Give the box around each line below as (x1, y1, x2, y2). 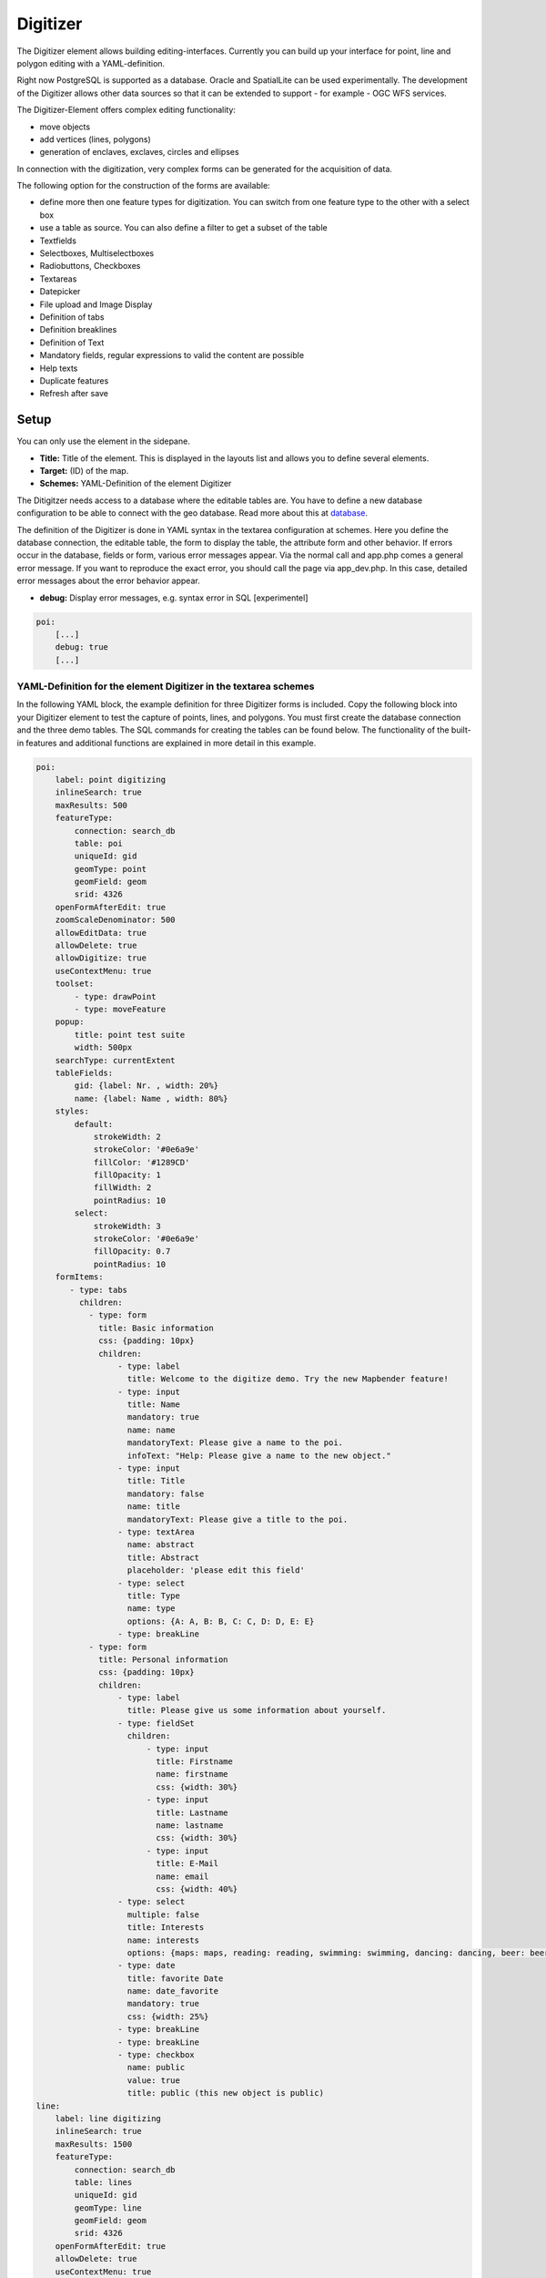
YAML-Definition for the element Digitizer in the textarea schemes (16, 680, 315, 693)
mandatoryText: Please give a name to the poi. (126, 1438, 344, 1448)
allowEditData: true (55, 928, 147, 938)
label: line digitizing (55, 2113, 161, 2123)
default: (74, 1119, 114, 1129)
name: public (126, 2062, 186, 2073)
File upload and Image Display (39, 299, 153, 310)
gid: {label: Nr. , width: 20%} (74, 1081, 218, 1091)
